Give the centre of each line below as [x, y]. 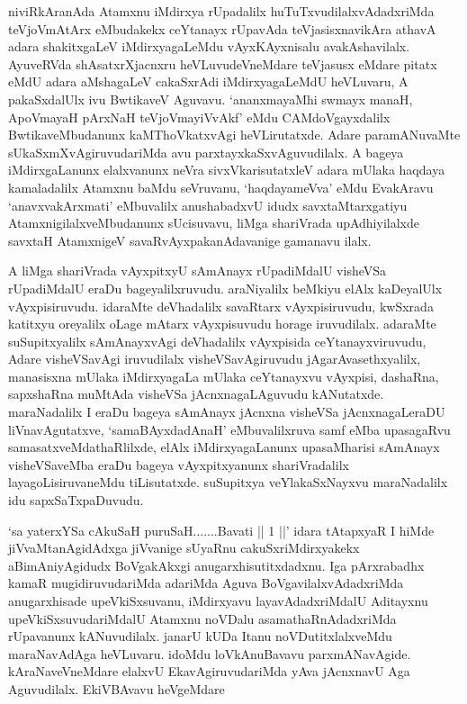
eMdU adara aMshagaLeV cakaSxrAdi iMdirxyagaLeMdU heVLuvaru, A [208, 81]
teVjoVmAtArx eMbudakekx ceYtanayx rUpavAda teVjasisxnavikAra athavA [222, 28]
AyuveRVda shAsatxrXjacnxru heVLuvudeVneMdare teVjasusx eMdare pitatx [223, 63]
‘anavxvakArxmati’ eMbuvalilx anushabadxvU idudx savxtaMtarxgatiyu [208, 205]
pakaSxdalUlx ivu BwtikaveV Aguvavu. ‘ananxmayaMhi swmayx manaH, [211, 99]
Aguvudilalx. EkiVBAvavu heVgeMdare [117, 688]
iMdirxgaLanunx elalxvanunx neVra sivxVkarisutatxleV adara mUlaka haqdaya [227, 170]
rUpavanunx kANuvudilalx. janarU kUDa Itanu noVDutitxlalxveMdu [200, 636]
